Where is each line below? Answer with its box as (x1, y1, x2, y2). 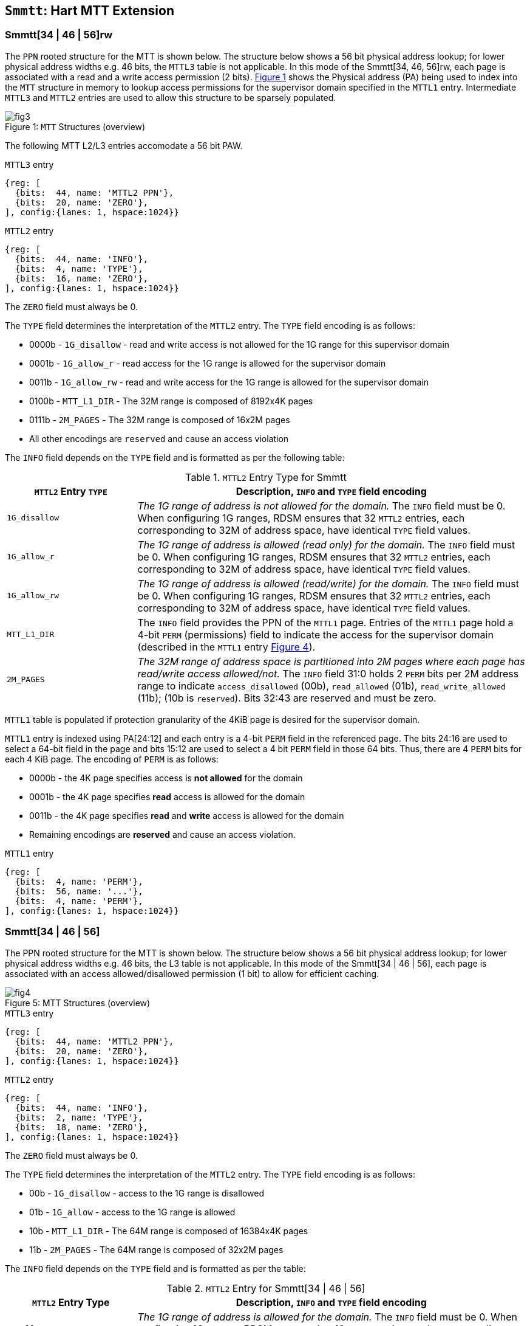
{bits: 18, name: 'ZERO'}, (15, 1122, 149, 1132)
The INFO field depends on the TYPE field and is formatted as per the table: (5, 1263, 306, 1274)
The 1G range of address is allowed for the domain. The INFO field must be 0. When (137, 1310, 517, 1323)
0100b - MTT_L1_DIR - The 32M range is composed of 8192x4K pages (29, 395, 313, 406)
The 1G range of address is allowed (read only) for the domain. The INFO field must (137, 538, 515, 551)
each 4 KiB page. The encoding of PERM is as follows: (5, 753, 219, 764)
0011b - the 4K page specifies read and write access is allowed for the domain (29, 810, 344, 821)
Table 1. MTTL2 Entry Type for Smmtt (185, 471, 347, 483)
